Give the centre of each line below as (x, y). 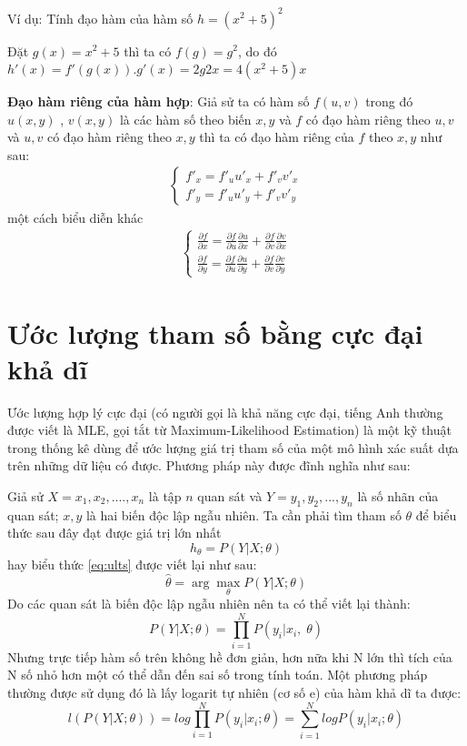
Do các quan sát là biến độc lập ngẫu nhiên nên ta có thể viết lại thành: (209, 604)
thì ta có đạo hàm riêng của (277, 137)
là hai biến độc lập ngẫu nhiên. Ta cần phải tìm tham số (243, 514)
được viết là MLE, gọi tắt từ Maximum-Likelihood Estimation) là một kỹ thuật (229, 430)
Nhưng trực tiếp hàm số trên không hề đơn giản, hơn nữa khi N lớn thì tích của (230, 656)
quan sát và (230, 496)
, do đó (257, 50)
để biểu (436, 514)
